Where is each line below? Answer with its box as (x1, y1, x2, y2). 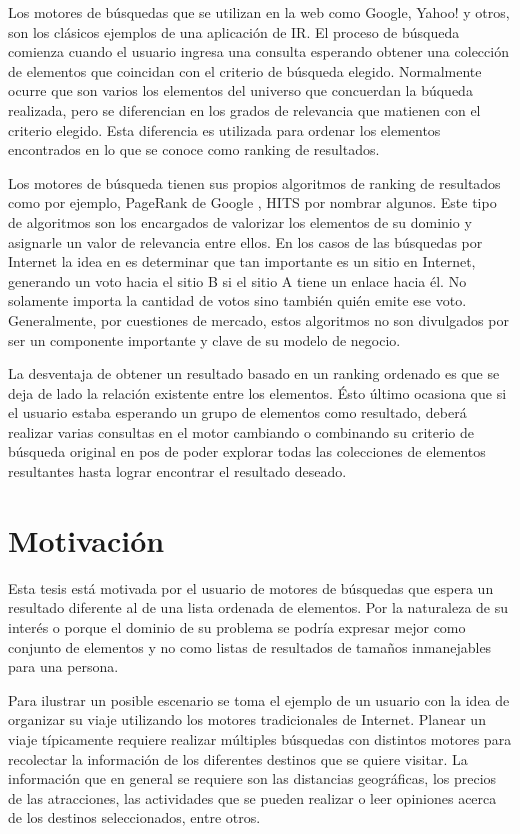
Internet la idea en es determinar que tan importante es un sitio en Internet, (8, 251, 476, 272)
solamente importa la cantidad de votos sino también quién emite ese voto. (8, 290, 467, 311)
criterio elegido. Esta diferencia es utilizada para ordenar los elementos (8, 119, 441, 140)
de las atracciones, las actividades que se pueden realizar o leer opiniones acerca (8, 787, 497, 808)
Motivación (8, 519, 165, 560)
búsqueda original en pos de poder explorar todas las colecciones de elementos (8, 441, 486, 462)
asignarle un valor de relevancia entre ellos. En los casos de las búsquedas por (8, 231, 483, 252)
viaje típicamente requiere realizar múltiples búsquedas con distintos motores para (8, 728, 512, 749)
